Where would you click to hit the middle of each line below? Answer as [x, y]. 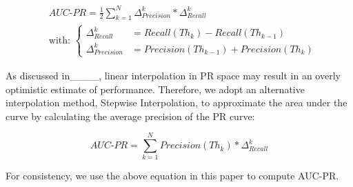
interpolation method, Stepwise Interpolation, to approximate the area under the [176, 102]
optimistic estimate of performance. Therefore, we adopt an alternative [155, 89]
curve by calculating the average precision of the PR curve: [130, 116]
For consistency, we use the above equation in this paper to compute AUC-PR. [172, 176]
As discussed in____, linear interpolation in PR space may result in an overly [173, 75]
